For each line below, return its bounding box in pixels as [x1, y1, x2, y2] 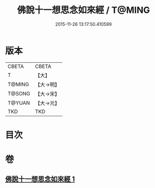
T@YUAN [7, 99, 30, 106]
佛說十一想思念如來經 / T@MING [17, 4, 150, 16]
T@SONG [7, 90, 31, 97]
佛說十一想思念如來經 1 [5, 175, 76, 184]
